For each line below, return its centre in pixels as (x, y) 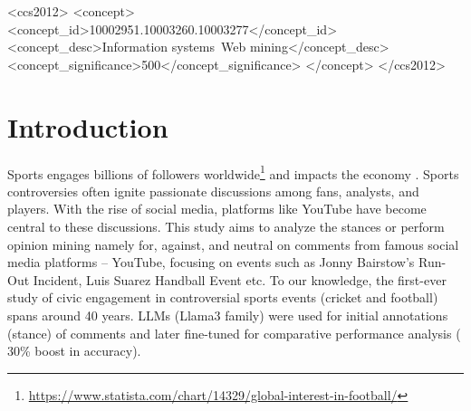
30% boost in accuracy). (74, 351)
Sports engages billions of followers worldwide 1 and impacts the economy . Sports (233, 172)
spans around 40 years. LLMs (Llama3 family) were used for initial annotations (228, 315)
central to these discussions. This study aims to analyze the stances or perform (226, 226)
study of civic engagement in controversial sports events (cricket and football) (223, 297)
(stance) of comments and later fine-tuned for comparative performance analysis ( (234, 333)
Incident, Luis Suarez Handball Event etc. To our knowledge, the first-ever (240, 279)
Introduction (88, 126)
